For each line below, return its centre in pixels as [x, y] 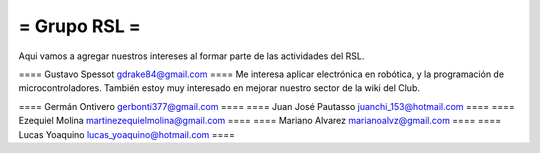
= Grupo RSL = [80, 26]
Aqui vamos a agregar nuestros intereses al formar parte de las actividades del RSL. [191, 56]
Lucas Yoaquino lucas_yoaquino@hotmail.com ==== [126, 134]
